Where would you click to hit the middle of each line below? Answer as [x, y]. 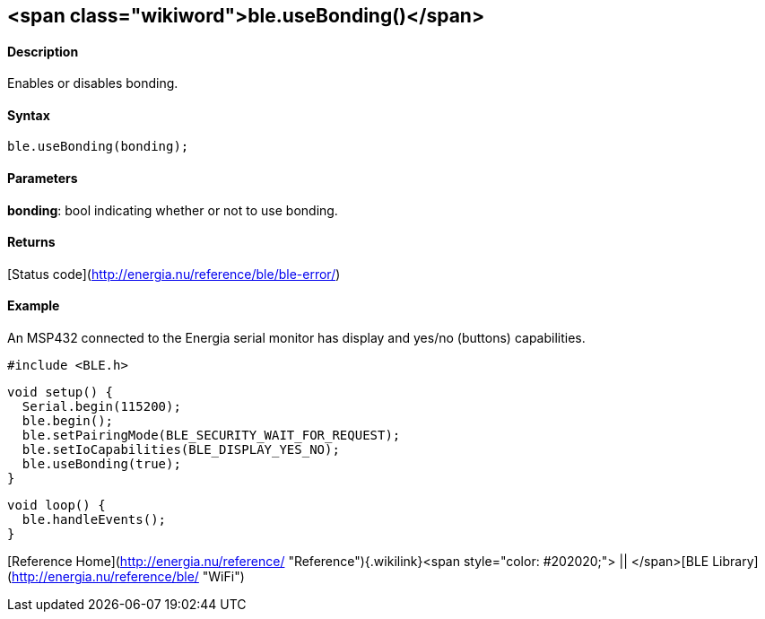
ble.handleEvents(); [94, 520]
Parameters [43, 179]
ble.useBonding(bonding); [98, 147]
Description [43, 51]
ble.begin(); [68, 421]
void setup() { [61, 392]
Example [34, 306]
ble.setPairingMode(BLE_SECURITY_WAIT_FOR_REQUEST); [211, 436]
